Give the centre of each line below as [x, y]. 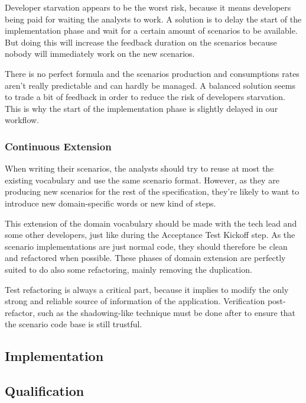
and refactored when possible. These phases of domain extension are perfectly [145, 258]
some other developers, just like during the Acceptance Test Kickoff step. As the [150, 235]
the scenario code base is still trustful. [74, 324]
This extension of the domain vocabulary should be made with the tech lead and [151, 223]
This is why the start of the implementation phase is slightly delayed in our [141, 108]
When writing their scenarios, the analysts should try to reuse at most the [139, 168]
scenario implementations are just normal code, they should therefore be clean [146, 246]
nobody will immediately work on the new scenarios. [100, 54]
